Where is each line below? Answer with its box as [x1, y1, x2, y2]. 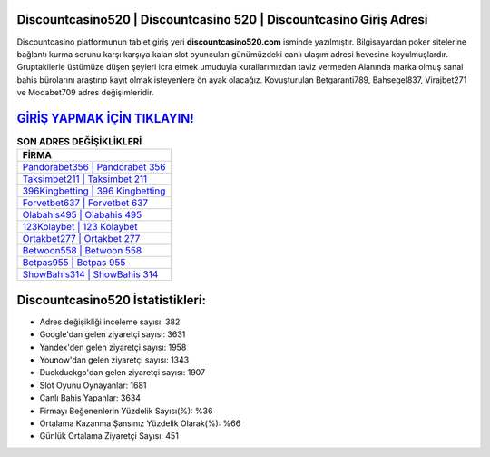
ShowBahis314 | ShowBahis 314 [22, 268, 159, 281]
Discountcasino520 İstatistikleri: [16, 292, 206, 308]
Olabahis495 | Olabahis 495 [22, 209, 142, 222]
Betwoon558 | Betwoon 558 [22, 244, 142, 257]
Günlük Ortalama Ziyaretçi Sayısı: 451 [39, 431, 179, 442]
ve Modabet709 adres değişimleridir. [16, 87, 154, 98]
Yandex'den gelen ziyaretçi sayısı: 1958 [39, 342, 187, 353]
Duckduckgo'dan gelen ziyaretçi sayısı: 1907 [39, 367, 206, 378]
